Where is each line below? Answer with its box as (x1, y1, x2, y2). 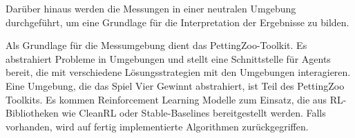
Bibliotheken (6, 106, 59, 120)
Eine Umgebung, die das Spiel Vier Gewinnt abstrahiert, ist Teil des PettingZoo (6, 78, 345, 92)
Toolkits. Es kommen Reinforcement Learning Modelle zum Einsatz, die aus (6, 92, 327, 106)
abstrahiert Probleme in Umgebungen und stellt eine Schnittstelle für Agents (6, 51, 331, 66)
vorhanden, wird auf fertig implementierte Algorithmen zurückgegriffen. (6, 119, 309, 133)
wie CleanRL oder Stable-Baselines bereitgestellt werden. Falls (61, 106, 326, 120)
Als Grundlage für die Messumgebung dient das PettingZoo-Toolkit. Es (6, 38, 307, 52)
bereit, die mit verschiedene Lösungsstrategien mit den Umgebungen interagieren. (6, 65, 351, 79)
